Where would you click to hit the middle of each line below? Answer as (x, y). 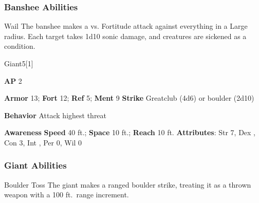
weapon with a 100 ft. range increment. (67, 195)
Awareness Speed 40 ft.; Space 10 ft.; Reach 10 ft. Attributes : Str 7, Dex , (130, 132)
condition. (20, 46)
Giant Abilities (35, 165)
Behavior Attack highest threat (55, 115)
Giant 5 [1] (19, 63)
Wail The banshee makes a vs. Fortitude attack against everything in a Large (126, 26)
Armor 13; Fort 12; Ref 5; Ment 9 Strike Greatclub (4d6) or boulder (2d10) (129, 98)
